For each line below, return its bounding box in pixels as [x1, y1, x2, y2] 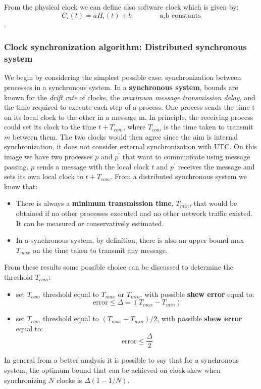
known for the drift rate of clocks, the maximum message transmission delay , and [4, 92, 255, 102]
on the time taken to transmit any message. [32, 244, 168, 255]
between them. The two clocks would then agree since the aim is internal [12, 131, 238, 142]
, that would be [189, 198, 237, 208]
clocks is [56, 374, 82, 385]
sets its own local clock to [4, 171, 83, 182]
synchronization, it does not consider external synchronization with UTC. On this [4, 141, 257, 152]
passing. [4, 161, 29, 171]
